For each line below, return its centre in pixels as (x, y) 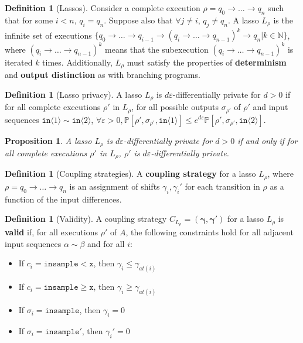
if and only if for (268, 140)
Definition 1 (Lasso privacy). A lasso (74, 94)
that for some (29, 20)
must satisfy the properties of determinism (207, 62)
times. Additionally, (77, 62)
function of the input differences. (63, 199)
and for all (106, 243)
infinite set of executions (48, 35)
